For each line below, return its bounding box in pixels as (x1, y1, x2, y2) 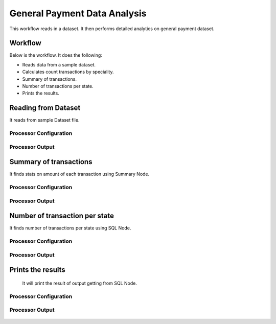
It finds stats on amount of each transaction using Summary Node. (9, 171, 150, 177)
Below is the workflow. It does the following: (9, 52, 102, 58)
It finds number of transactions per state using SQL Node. (9, 225, 131, 231)
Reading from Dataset (9, 104, 81, 112)
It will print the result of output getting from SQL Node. (22, 280, 137, 286)
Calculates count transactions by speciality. (22, 69, 114, 75)
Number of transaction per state (9, 212, 114, 220)
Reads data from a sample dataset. (22, 61, 96, 67)
